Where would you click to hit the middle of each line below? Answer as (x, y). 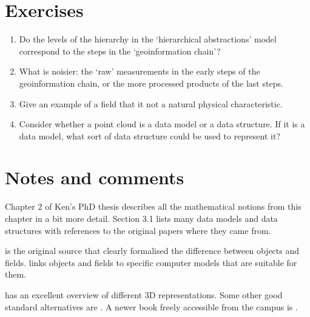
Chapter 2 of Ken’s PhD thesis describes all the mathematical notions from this (153, 206)
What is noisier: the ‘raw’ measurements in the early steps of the (140, 71)
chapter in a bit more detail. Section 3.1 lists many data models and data (141, 218)
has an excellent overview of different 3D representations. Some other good (144, 294)
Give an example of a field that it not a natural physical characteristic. (151, 103)
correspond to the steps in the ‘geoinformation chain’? (120, 51)
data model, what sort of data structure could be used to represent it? (150, 135)
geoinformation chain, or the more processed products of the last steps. (151, 83)
